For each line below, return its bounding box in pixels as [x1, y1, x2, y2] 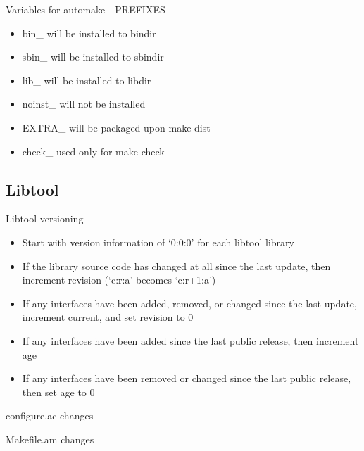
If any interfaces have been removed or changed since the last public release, [22, 371, 351, 386]
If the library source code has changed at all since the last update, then [22, 258, 331, 273]
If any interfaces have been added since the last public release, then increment [22, 333, 359, 348]
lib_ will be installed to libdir [22, 72, 151, 87]
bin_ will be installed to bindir [22, 25, 156, 40]
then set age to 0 [22, 384, 95, 399]
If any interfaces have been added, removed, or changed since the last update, [22, 296, 357, 310]
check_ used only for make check [22, 144, 165, 158]
